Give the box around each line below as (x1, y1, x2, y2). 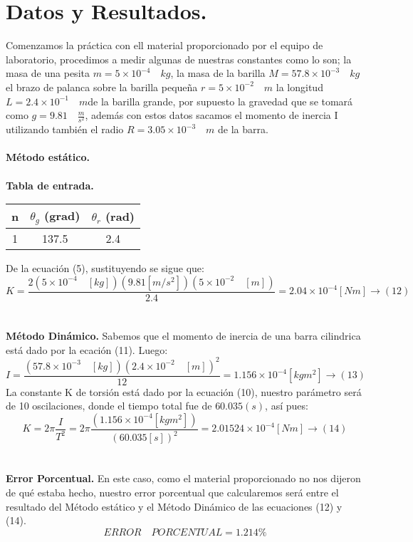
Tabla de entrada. (6, 177, 94, 192)
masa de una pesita (6, 66, 90, 80)
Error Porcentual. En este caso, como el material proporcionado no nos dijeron (6, 471, 361, 486)
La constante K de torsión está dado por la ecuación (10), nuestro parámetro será (6, 384, 362, 399)
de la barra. (218, 122, 268, 137)
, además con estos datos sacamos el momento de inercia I (85, 108, 338, 123)
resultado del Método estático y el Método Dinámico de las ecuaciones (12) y (6, 499, 343, 514)
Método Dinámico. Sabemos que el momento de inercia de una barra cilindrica (6, 328, 361, 343)
